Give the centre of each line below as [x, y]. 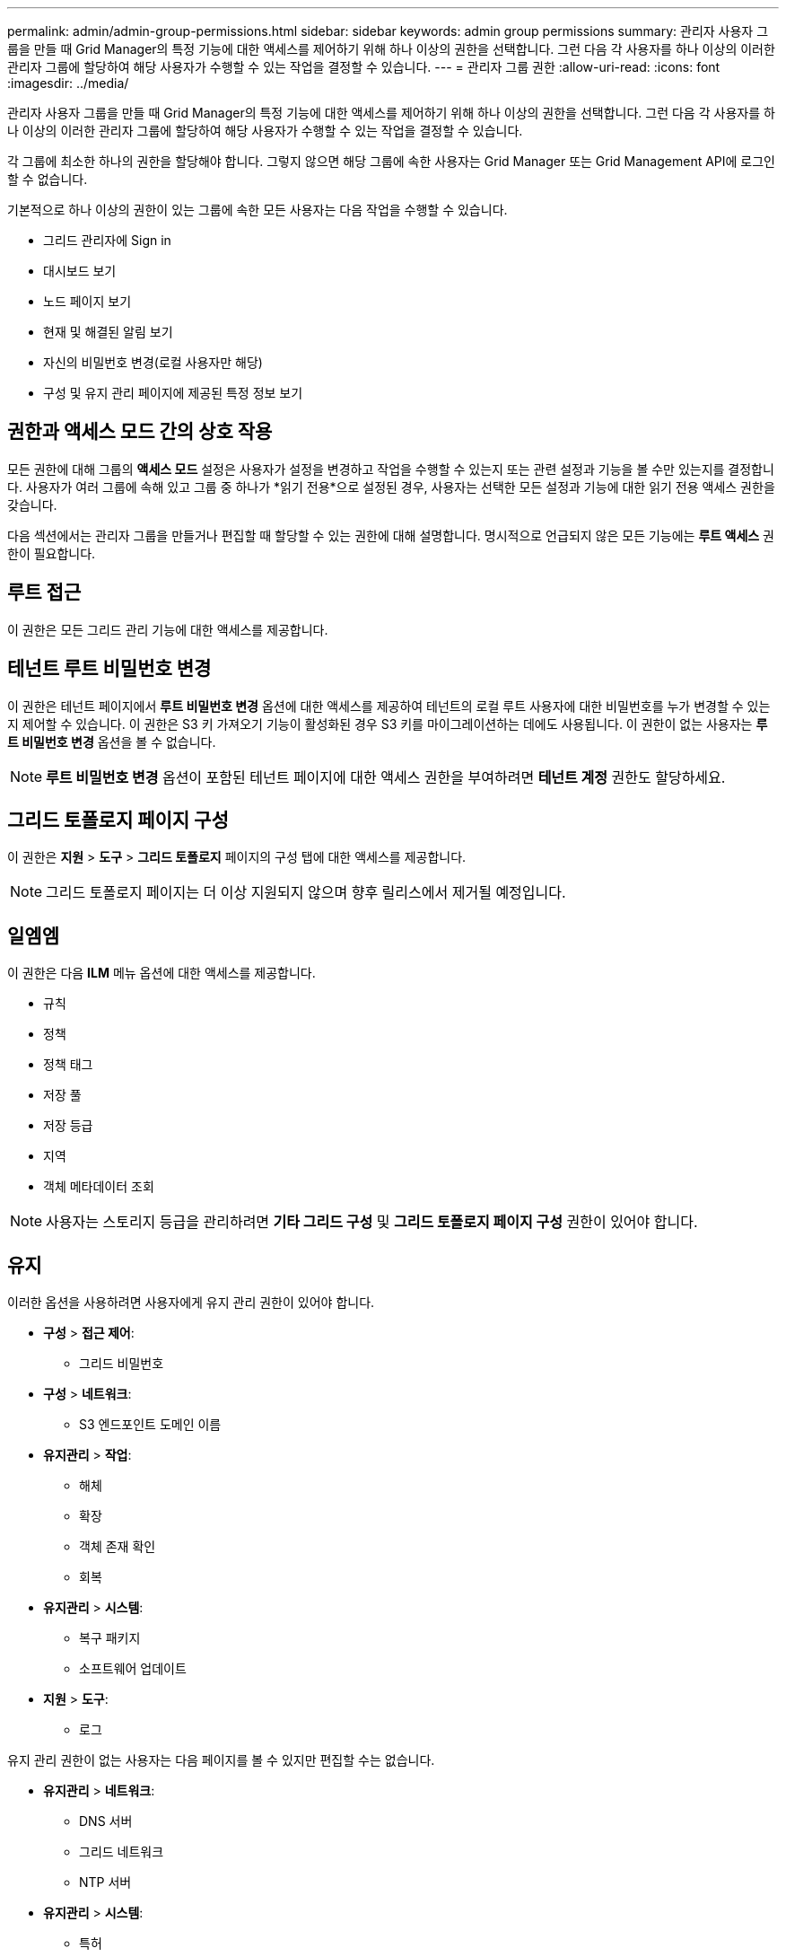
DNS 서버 [106, 1821]
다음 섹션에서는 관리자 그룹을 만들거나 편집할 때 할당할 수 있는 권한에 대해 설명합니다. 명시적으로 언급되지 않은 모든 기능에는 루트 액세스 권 [391, 535]
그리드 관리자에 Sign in [107, 240]
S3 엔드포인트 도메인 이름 [150, 1425]
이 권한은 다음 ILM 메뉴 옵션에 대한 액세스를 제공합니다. [162, 973]
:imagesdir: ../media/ [68, 83]
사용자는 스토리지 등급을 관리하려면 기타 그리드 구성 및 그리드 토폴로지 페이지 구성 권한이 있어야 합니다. [372, 1222]
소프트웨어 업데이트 [133, 1669]
